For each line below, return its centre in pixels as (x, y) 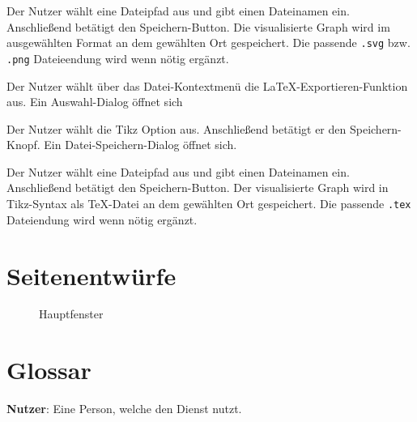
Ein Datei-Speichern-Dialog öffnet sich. (140, 145)
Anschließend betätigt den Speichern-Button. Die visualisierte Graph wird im (198, 26)
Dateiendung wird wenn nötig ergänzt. (102, 219)
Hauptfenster (71, 314)
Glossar (49, 370)
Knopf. (23, 145)
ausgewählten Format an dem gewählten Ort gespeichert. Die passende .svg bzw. (208, 43)
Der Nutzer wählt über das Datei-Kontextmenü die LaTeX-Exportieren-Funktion (207, 85)
